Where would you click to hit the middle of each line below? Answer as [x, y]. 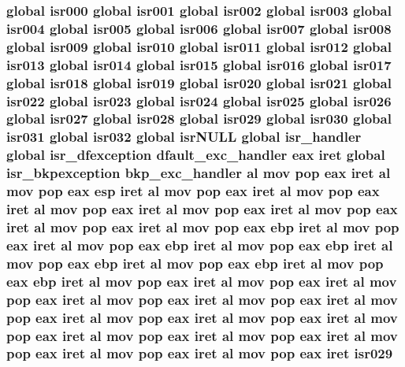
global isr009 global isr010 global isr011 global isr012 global [199, 46]
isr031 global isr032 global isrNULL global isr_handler [184, 137]
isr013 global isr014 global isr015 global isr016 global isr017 [199, 64]
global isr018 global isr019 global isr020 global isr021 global [199, 82]
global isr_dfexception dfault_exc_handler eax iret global [196, 155]
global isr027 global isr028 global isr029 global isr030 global [199, 119]
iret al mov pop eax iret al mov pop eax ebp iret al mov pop [203, 226]
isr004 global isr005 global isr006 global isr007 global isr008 [199, 28]
